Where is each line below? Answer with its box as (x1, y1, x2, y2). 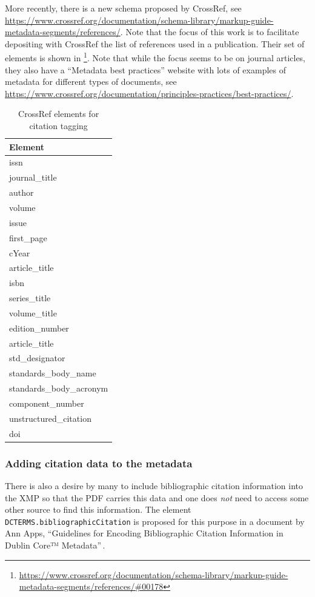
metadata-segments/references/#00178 (19, 580, 164, 593)
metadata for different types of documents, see (5, 75, 177, 88)
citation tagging (29, 119, 88, 132)
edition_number (9, 321, 69, 334)
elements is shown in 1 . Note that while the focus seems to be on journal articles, (5, 50, 306, 64)
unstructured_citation (9, 412, 91, 424)
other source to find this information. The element (5, 503, 191, 516)
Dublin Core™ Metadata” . (5, 538, 105, 551)
